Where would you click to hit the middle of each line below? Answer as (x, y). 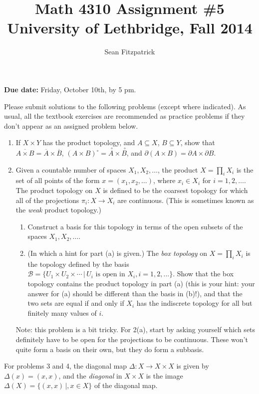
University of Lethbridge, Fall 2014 (130, 28)
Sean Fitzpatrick (130, 52)
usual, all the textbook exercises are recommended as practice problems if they (125, 116)
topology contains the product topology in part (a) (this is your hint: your (141, 284)
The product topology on (54, 190)
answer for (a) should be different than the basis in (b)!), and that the (135, 293)
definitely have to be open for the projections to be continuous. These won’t (132, 339)
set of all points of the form (58, 180)
